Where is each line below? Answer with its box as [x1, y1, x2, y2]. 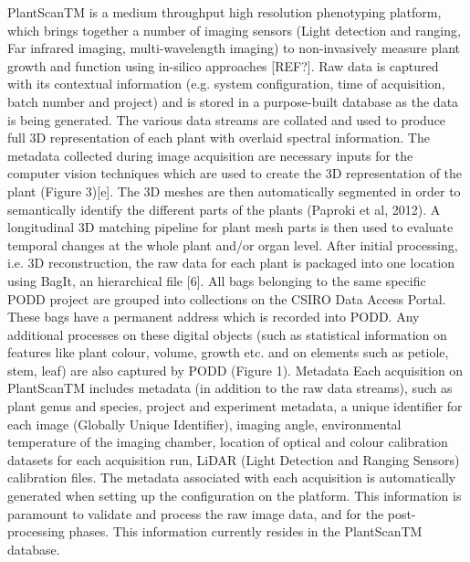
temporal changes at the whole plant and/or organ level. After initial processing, [7, 235, 458, 254]
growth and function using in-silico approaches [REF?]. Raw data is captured [7, 56, 439, 75]
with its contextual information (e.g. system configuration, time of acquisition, [7, 74, 445, 93]
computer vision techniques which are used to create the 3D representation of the [7, 164, 463, 183]
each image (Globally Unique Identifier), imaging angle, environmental [7, 414, 402, 433]
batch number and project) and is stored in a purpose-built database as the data [7, 91, 459, 111]
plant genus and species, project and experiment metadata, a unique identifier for [7, 397, 463, 416]
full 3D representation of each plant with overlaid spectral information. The [7, 128, 430, 147]
